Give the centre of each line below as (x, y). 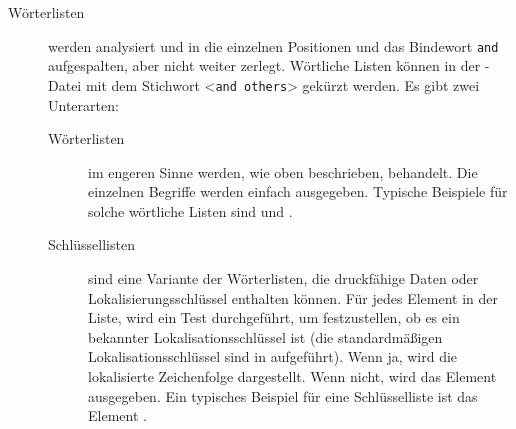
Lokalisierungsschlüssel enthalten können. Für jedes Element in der (293, 297)
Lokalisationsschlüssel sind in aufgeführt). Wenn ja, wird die (273, 356)
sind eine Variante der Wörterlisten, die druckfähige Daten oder (283, 278)
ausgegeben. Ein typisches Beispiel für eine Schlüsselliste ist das (283, 395)
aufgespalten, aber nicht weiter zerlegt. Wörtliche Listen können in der (264, 65)
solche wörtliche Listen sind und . (190, 210)
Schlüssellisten (91, 244)
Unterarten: (83, 104)
